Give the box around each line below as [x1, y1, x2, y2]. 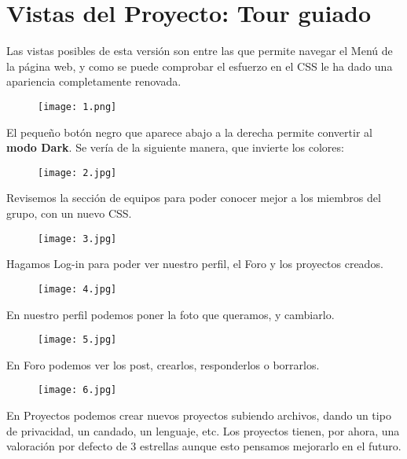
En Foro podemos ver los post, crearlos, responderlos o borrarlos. [6, 356, 320, 373]
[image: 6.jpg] [38, 384, 117, 396]
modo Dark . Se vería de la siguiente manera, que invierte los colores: [6, 139, 344, 156]
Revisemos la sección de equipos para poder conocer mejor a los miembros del [6, 189, 381, 206]
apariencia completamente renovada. [6, 73, 181, 90]
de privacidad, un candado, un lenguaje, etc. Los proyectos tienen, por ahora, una [6, 422, 400, 439]
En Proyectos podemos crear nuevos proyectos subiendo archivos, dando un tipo [6, 407, 391, 423]
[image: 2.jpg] [38, 167, 117, 178]
